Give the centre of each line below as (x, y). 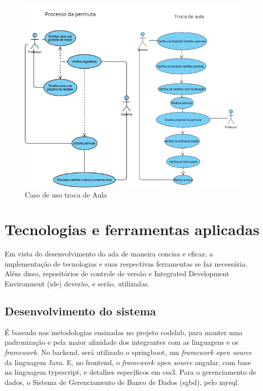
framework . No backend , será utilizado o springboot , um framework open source (128, 352)
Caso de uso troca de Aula (66, 194)
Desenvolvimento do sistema (80, 311)
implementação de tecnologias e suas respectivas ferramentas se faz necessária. (126, 263)
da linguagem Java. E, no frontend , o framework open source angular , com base (128, 362)
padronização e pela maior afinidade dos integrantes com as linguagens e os (122, 342)
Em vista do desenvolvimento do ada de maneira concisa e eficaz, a (109, 254)
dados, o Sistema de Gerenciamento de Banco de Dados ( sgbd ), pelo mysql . (122, 382)
